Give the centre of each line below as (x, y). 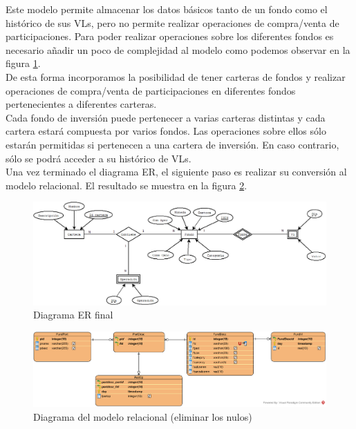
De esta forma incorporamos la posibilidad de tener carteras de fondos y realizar (176, 76)
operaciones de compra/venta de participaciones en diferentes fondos (151, 90)
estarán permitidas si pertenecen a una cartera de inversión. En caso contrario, (172, 144)
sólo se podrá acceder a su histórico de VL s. (99, 158)
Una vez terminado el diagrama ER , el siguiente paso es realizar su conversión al (176, 172)
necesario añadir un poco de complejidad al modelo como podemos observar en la (178, 49)
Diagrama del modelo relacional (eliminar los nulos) (143, 416)
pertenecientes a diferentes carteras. (81, 104)
